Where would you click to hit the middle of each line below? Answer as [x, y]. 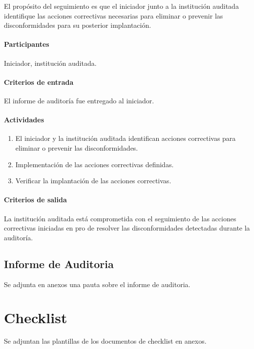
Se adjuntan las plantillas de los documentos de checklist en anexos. [105, 341]
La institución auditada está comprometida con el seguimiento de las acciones [120, 218]
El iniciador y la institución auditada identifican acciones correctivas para [126, 138]
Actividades [24, 120]
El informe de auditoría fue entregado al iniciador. [79, 100]
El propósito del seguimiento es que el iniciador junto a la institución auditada [121, 6]
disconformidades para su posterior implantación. [78, 25]
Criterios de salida [35, 200]
